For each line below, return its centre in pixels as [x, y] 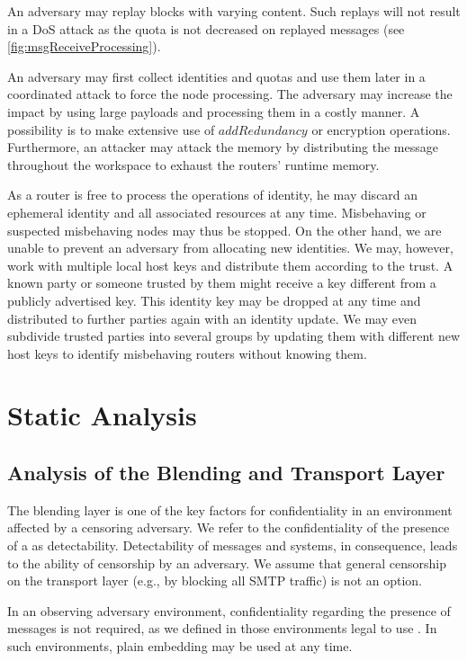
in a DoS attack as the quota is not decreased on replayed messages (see [206, 28]
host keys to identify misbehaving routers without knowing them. [187, 353]
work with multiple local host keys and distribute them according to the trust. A [230, 265]
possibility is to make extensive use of [111, 129]
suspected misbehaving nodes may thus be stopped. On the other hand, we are [225, 230]
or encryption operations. [381, 129]
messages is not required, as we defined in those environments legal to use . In [222, 628]
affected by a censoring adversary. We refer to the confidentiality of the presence [229, 527]
